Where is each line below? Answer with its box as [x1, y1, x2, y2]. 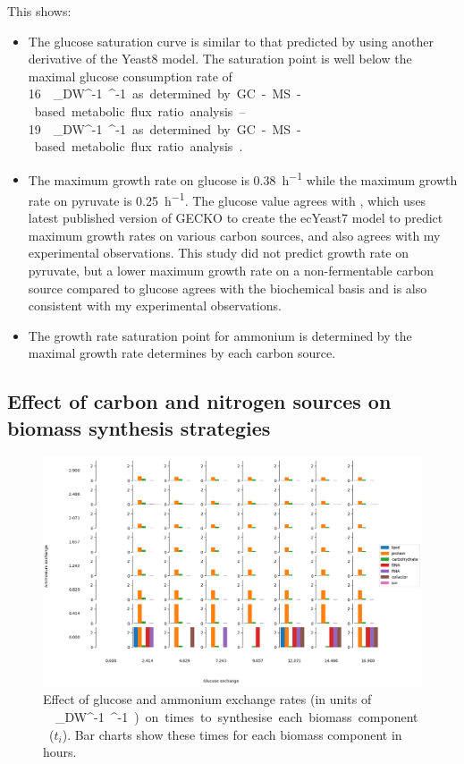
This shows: [7, 2, 72, 20]
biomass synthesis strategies [7, 413, 271, 441]
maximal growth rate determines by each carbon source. [28, 344, 336, 362]
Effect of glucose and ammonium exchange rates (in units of [43, 690, 372, 709]
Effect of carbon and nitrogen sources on [7, 387, 392, 415]
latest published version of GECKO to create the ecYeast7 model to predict [28, 208, 443, 227]
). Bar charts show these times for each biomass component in [62, 725, 402, 743]
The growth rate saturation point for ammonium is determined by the [28, 326, 412, 344]
